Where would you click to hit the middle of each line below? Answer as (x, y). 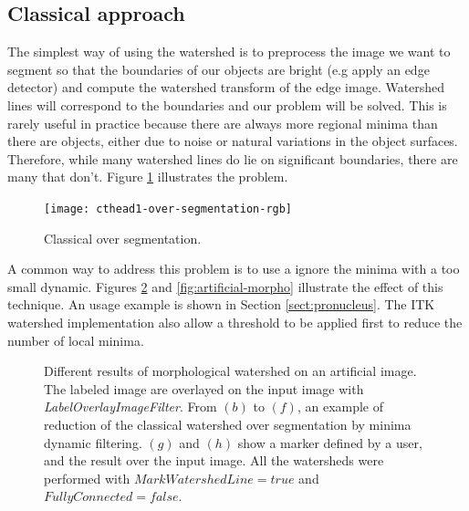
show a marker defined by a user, (330, 442)
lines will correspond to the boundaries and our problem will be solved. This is (227, 104)
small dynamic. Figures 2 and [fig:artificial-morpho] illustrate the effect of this (225, 286)
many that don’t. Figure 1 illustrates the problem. (148, 177)
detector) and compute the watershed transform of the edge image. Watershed (226, 87)
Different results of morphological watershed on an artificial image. (230, 371)
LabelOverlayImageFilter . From (130, 407)
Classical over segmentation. (123, 238)
